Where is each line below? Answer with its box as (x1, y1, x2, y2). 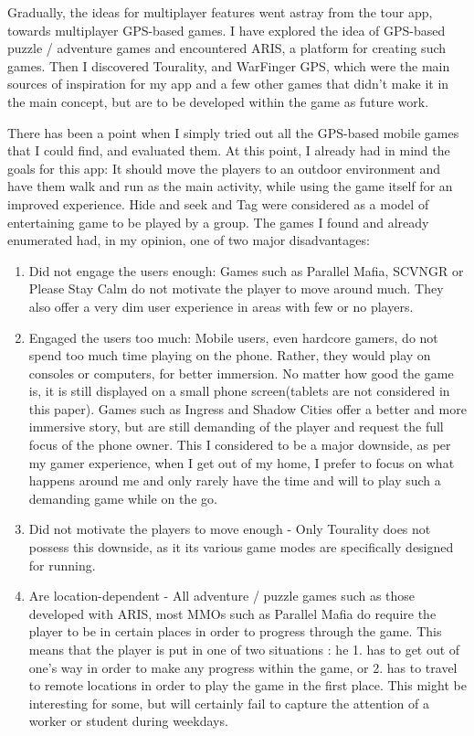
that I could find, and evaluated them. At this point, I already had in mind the (7, 141, 450, 160)
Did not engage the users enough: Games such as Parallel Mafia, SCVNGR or (28, 261, 464, 280)
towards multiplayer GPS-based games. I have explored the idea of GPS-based (7, 20, 446, 39)
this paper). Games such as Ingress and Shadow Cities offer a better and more (28, 399, 467, 418)
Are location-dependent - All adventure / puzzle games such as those (28, 586, 416, 605)
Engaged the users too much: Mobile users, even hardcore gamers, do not (28, 327, 438, 347)
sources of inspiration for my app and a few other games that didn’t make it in (7, 74, 449, 93)
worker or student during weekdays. (28, 711, 228, 731)
